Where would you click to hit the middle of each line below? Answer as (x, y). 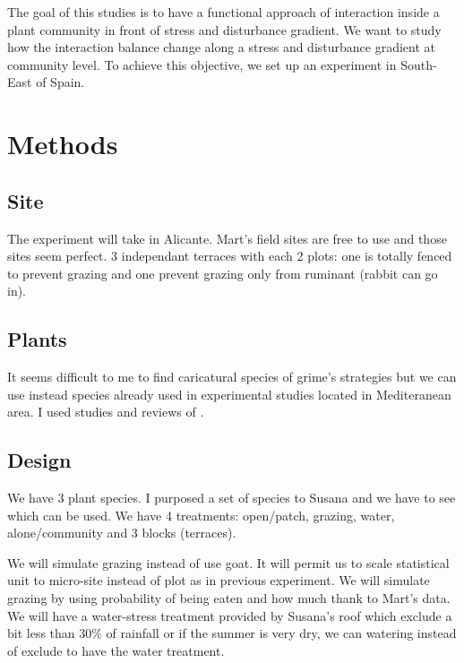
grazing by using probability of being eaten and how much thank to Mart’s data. (229, 598)
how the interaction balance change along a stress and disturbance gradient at (222, 47)
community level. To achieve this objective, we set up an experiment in (202, 64)
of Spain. (60, 82)
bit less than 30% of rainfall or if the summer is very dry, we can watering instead (232, 633)
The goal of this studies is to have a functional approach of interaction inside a (223, 12)
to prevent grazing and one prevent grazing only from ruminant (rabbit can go (223, 273)
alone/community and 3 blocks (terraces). (122, 533)
